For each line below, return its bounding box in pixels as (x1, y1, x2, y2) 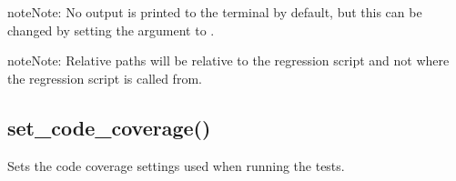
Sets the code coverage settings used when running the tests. (7, 156, 345, 175)
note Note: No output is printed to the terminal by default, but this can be (7, 3, 422, 21)
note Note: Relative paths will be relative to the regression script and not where (7, 51, 450, 70)
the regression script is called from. (7, 68, 202, 87)
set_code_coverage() (7, 113, 211, 141)
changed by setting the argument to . (7, 20, 215, 39)
